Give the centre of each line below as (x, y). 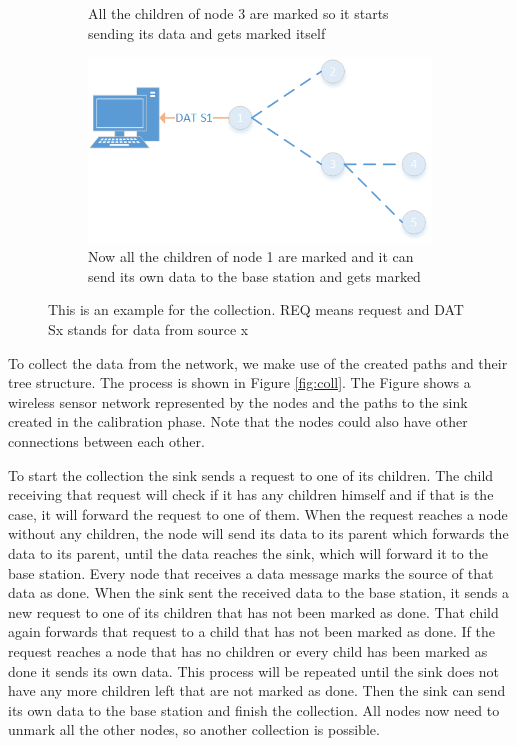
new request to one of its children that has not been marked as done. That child (253, 611)
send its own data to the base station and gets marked (254, 275)
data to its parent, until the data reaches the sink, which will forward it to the (248, 553)
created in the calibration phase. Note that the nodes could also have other (238, 421)
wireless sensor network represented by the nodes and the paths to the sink (238, 401)
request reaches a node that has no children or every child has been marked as (248, 650)
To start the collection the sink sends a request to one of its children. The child (251, 474)
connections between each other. (106, 441)
